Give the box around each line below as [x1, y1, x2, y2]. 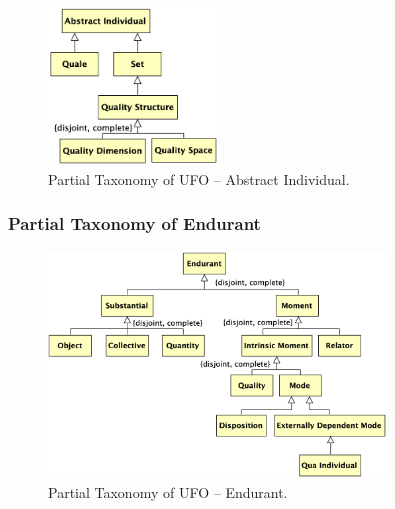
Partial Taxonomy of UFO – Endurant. [48, 482, 288, 503]
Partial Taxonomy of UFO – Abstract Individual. [48, 168, 350, 189]
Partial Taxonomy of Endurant [8, 211, 261, 236]
